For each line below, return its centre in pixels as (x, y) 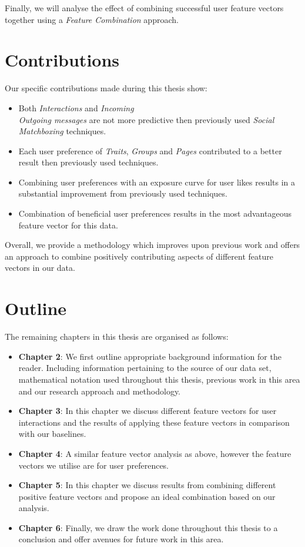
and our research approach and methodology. (100, 391)
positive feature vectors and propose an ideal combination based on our (147, 496)
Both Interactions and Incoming (76, 107)
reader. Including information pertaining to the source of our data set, (145, 368)
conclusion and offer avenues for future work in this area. (121, 539)
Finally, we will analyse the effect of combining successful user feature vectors (144, 8)
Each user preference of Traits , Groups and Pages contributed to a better (150, 150)
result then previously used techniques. (88, 162)
